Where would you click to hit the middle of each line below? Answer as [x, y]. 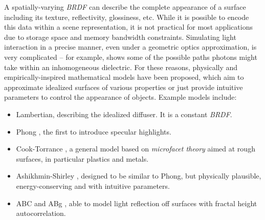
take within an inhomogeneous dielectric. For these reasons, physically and [121, 67]
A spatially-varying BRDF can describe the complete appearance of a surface [125, 7]
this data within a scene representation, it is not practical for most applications [128, 27]
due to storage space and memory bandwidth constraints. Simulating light [120, 37]
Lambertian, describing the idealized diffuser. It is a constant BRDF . [124, 114]
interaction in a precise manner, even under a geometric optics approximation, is [130, 47]
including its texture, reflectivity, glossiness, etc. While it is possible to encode [127, 17]
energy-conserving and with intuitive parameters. [93, 185]
